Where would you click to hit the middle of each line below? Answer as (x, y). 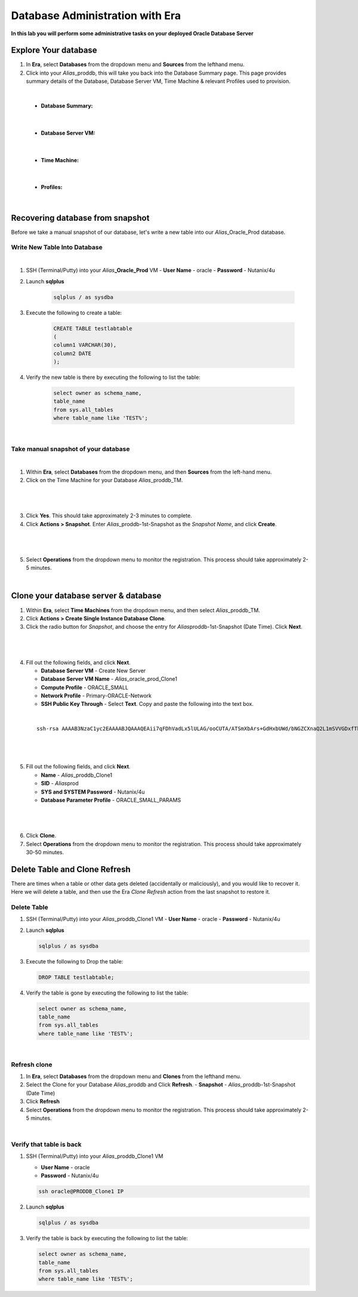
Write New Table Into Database (57, 248)
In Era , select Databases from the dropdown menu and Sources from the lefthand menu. (135, 64)
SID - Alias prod (60, 783)
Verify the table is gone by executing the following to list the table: (107, 993)
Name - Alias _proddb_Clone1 (77, 775)
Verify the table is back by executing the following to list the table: (107, 1239)
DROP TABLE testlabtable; (76, 977)
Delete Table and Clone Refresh (71, 869)
